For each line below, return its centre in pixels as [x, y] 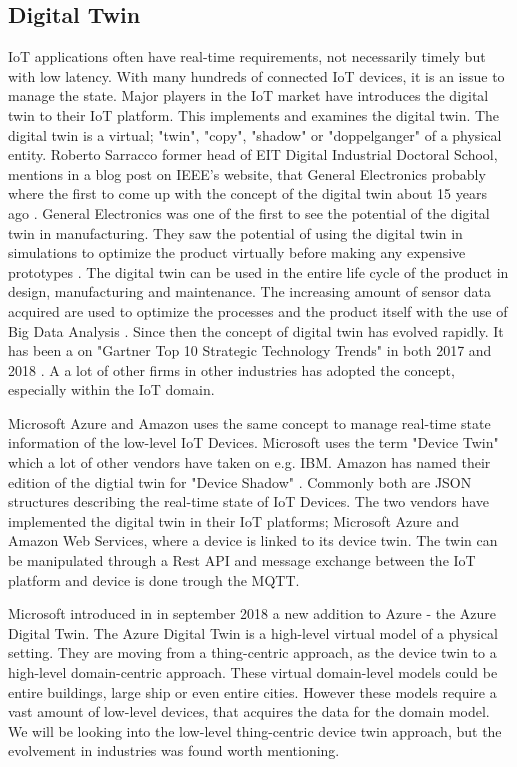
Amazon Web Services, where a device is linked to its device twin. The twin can [253, 540]
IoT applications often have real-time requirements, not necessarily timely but [247, 56]
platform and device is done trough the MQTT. [154, 579]
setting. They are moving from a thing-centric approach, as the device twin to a [252, 652]
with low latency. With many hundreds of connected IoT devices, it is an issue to [256, 75]
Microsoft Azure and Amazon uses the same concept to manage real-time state [249, 422]
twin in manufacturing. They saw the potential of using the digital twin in [235, 232]
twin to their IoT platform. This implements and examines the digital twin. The [254, 114]
